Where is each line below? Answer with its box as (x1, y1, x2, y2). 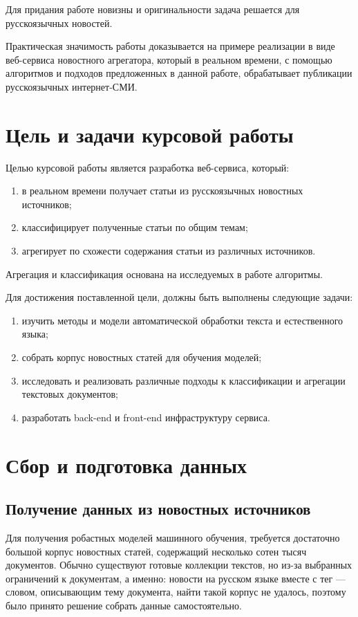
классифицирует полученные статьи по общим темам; (21, 220, 248, 234)
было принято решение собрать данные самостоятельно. (6, 598, 242, 612)
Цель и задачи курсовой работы (6, 120, 294, 148)
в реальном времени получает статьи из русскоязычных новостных (21, 183, 303, 198)
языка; (21, 326, 48, 341)
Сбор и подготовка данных (6, 450, 247, 479)
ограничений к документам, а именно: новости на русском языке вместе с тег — (6, 571, 346, 585)
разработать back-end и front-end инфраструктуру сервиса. (21, 409, 270, 424)
